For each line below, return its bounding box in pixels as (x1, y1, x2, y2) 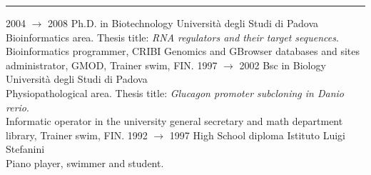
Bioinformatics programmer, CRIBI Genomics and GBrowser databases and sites (6, 44, 360, 59)
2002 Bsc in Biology (239, 57, 326, 72)
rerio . (6, 99, 29, 114)
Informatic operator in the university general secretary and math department (6, 114, 343, 129)
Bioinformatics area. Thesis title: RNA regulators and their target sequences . (6, 29, 339, 44)
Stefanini (6, 141, 45, 156)
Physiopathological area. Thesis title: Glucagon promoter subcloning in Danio (6, 85, 344, 100)
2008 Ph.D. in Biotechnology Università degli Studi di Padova (48, 16, 319, 30)
